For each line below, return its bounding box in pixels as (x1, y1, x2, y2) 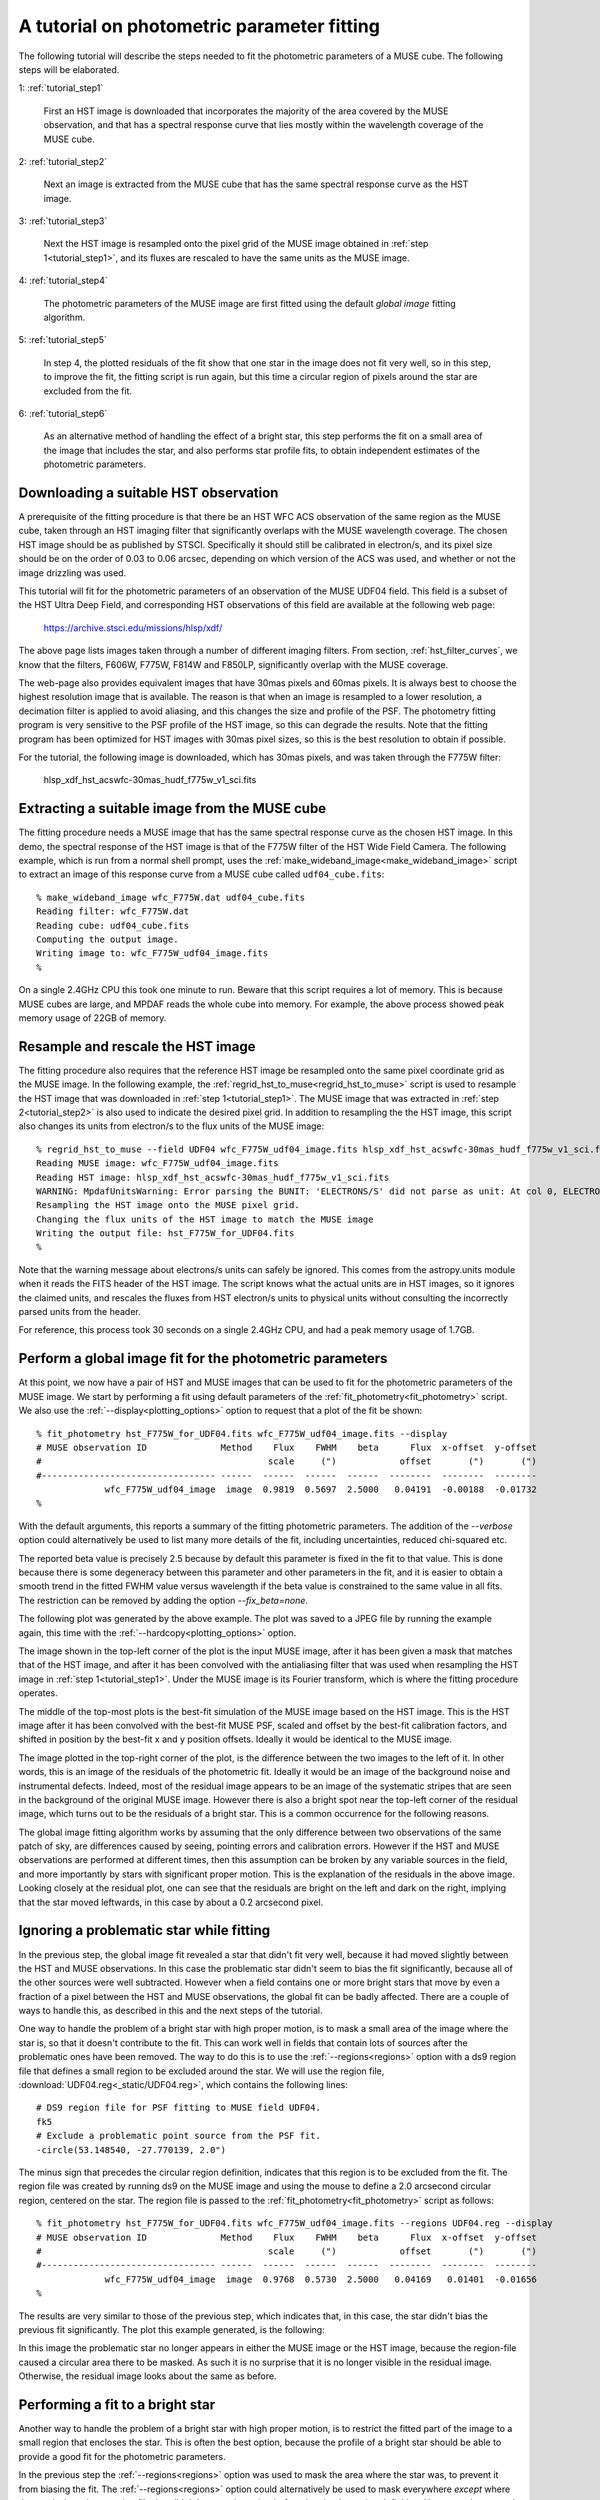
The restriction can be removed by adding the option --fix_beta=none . (18, 1594, 309, 1606)
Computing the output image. (36, 933, 179, 945)
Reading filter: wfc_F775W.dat (36, 906, 190, 917)
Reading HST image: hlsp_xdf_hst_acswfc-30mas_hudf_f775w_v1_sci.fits (36, 1171, 390, 1183)
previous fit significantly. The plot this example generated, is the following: (18, 2323, 325, 2335)
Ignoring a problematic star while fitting (18, 1922, 271, 1939)
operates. (18, 1687, 59, 1699)
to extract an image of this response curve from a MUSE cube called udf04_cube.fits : (18, 868, 385, 880)
